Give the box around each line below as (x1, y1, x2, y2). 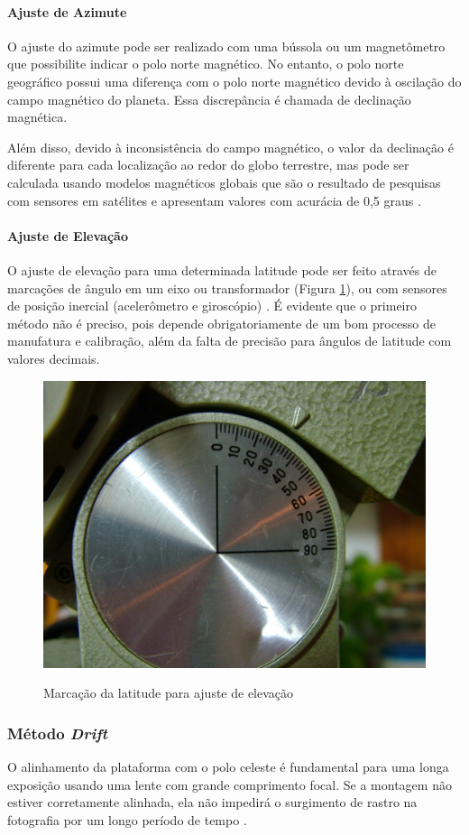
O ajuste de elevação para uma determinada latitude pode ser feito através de (7, 260, 437, 279)
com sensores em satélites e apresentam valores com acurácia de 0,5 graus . (7, 190, 421, 209)
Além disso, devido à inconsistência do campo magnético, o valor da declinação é (7, 137, 454, 156)
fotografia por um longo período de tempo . (7, 810, 247, 829)
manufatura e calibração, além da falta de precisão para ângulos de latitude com (7, 331, 452, 350)
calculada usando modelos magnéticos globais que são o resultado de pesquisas (7, 172, 441, 191)
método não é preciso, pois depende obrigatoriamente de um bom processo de (7, 313, 436, 332)
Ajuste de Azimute (7, 2, 127, 21)
